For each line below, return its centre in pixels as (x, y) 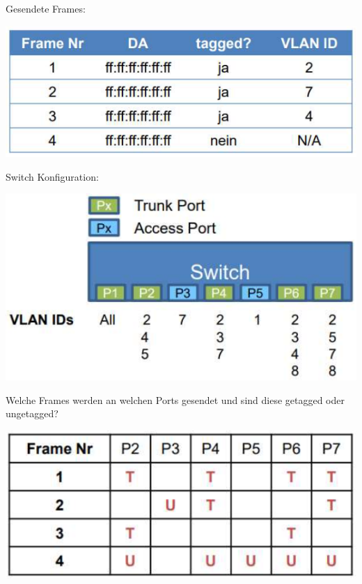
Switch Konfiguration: (52, 176)
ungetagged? (32, 413)
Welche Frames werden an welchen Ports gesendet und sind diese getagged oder (175, 399)
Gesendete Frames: (46, 8)
